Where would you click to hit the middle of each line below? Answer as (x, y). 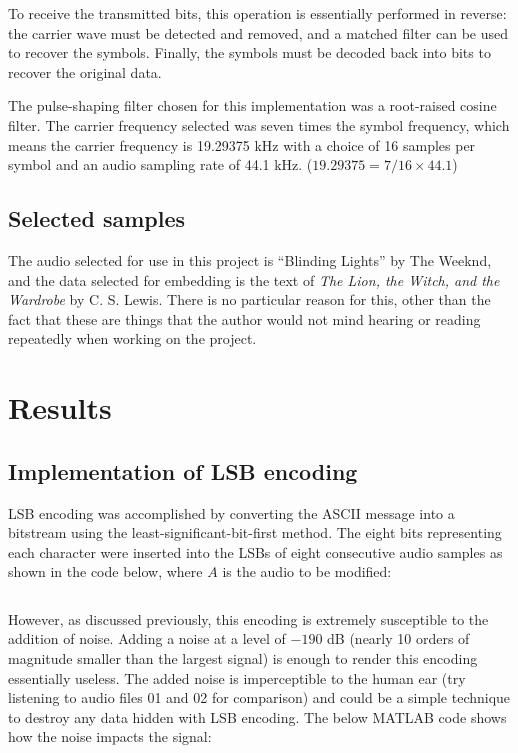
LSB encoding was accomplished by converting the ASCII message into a (231, 512)
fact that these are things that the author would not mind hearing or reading (244, 318)
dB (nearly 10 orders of (398, 638)
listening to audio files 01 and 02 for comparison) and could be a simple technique (259, 697)
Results (60, 407)
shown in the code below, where (105, 571)
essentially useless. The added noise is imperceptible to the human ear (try (237, 677)
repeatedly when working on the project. (132, 338)
